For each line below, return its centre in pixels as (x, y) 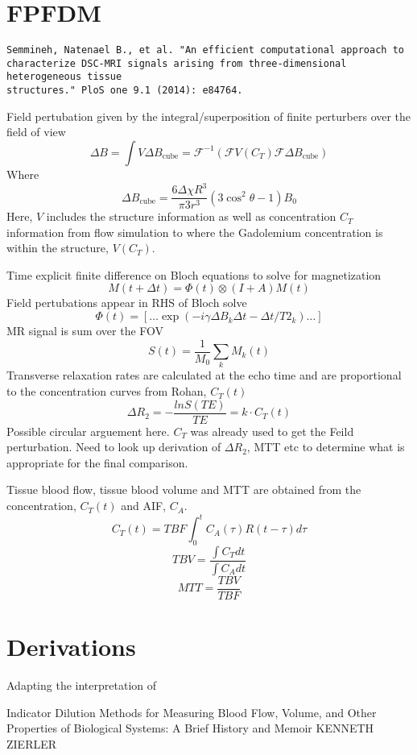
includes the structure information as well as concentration (191, 216)
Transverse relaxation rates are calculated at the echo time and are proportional (204, 375)
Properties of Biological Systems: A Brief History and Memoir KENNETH (190, 728)
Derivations (71, 647)
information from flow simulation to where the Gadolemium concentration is (195, 232)
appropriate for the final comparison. (97, 462)
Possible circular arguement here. (88, 431)
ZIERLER (32, 743)
